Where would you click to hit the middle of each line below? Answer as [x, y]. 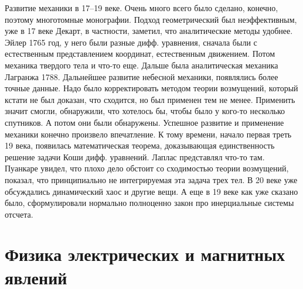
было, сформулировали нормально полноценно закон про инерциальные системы [149, 203]
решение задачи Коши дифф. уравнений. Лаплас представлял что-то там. [135, 156]
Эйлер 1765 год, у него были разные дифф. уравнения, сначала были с [131, 42]
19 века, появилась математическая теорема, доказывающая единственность [140, 145]
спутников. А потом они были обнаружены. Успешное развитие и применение [144, 122]
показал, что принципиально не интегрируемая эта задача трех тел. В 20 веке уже [151, 179]
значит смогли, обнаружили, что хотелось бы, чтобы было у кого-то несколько [145, 111]
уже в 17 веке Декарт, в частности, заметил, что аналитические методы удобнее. [149, 31]
